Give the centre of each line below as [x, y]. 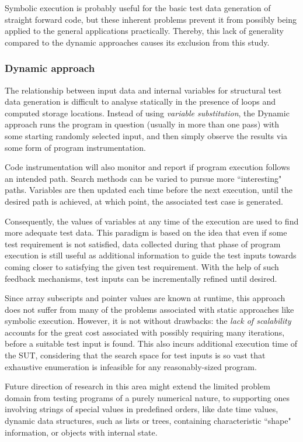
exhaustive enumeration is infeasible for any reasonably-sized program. [131, 366]
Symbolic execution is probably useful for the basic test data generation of [138, 8]
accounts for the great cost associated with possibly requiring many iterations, [145, 332]
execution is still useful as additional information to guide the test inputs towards [151, 255]
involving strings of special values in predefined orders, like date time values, [142, 409]
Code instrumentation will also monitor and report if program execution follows [147, 167]
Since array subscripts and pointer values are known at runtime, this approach [145, 298]
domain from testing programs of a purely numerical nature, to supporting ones [147, 397]
